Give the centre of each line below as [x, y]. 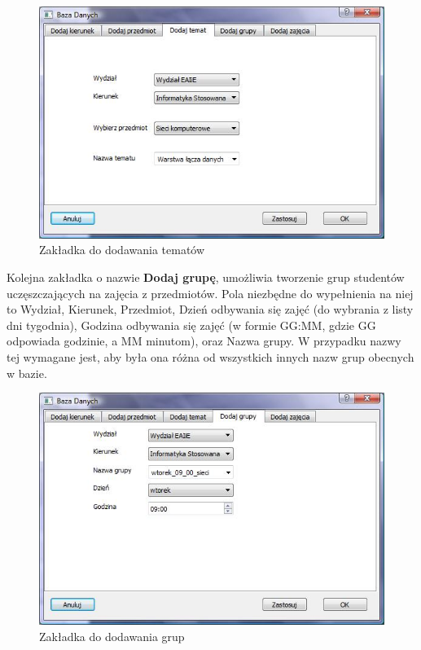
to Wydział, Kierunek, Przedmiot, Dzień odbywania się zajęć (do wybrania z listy [210, 309]
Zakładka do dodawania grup [112, 636]
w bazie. [27, 373]
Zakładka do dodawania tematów [122, 250]
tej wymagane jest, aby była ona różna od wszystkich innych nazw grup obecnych [210, 357]
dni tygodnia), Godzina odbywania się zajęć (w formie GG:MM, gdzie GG [191, 325]
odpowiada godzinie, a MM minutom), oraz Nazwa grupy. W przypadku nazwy [204, 341]
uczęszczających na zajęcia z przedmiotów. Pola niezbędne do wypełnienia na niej [210, 293]
